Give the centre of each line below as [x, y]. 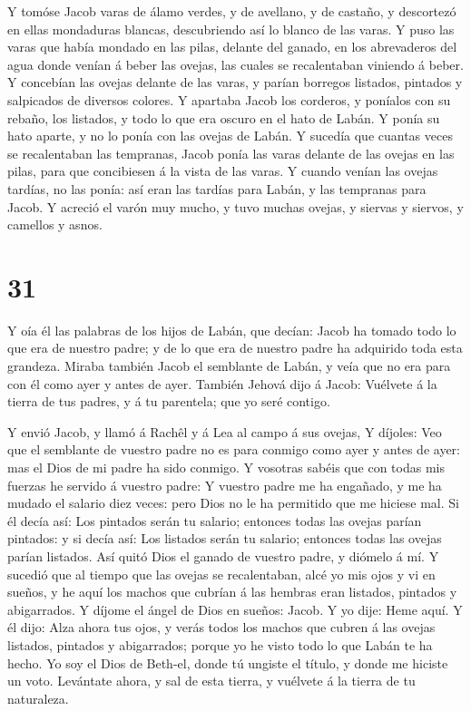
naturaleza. [38, 698]
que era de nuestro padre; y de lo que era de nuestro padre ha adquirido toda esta [235, 348]
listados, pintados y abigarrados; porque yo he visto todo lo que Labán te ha [220, 644]
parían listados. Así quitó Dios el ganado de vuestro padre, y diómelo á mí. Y [223, 555]
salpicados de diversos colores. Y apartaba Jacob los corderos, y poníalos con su [229, 99]
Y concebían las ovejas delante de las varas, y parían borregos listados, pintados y [235, 82]
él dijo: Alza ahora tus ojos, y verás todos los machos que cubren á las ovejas [221, 627]
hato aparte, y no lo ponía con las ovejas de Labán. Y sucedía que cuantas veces [230, 136]
